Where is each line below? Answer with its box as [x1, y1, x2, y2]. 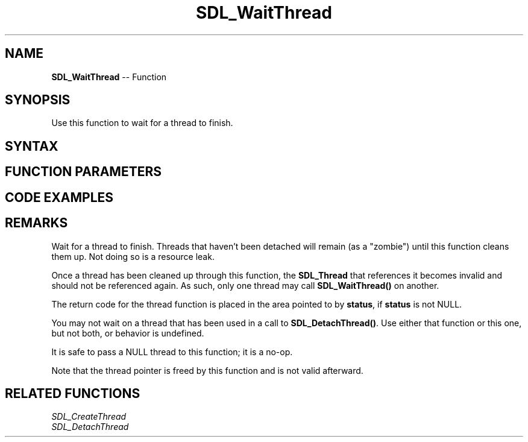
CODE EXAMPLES [5, 189, 114, 205]
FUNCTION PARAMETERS [5, 164, 162, 180]
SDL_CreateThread [51, 411, 127, 422]
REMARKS [5, 215, 68, 231]
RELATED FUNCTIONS [5, 385, 140, 401]
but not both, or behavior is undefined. [51, 327, 204, 338]
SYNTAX [5, 138, 58, 154]
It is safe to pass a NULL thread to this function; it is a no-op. [51, 346, 293, 357]
